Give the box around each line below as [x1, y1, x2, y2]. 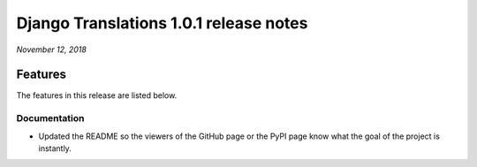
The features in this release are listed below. [16, 90, 178, 101]
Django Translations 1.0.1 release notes [16, 13, 308, 33]
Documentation [16, 112, 85, 125]
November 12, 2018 [16, 44, 87, 55]
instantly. [38, 142, 72, 154]
